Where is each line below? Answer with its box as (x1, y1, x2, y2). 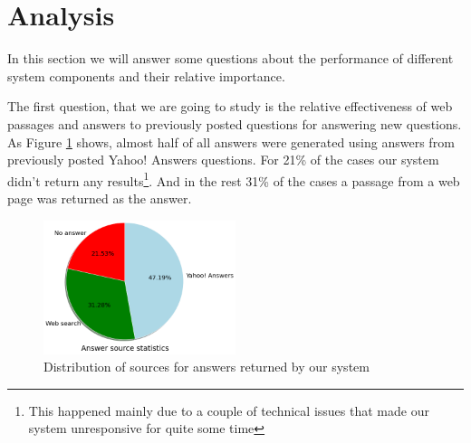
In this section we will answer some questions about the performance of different (7, 49, 454, 68)
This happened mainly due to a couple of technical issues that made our (28, 401, 429, 419)
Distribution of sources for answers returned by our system (43, 357, 370, 376)
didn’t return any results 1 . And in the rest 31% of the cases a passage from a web (7, 168, 460, 190)
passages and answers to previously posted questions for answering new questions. (7, 114, 462, 133)
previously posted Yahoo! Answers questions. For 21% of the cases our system (7, 150, 439, 169)
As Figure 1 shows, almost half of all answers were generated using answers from (7, 132, 455, 151)
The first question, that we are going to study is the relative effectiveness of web (7, 97, 453, 116)
